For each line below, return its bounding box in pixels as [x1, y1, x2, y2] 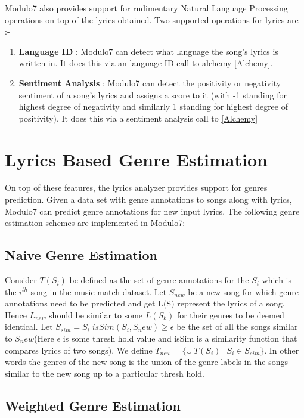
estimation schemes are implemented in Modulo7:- [5, 216, 188, 229]
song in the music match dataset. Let [30, 285, 167, 298]
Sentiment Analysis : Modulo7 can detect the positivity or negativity [18, 76, 281, 89]
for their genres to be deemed [176, 308, 284, 321]
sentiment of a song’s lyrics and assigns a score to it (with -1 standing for [18, 88, 287, 101]
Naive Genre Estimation [5, 246, 157, 264]
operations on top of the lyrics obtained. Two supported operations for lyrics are [5, 13, 299, 26]
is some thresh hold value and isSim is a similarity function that [63, 332, 297, 345]
